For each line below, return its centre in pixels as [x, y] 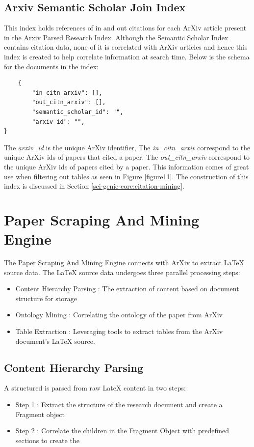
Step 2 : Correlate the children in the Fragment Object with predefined [122, 431]
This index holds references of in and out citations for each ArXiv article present [125, 28]
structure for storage [46, 298]
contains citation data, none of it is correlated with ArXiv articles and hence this [126, 47]
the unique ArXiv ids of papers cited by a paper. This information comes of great [127, 166]
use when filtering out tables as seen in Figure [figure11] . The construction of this [126, 176]
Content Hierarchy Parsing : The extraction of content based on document [127, 289]
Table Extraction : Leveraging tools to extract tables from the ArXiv [119, 331]
